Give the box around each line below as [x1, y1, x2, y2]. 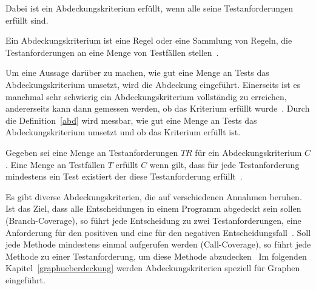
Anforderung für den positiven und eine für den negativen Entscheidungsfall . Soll [5, 226, 311, 238]
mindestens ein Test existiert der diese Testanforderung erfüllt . [5, 170, 243, 183]
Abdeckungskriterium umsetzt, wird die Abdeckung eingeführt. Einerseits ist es [5, 78, 301, 90]
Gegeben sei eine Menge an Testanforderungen [5, 146, 178, 158]
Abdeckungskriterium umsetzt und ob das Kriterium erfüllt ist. [5, 126, 241, 138]
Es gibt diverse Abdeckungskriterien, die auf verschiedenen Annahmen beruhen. [5, 190, 302, 203]
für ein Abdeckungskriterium [195, 146, 302, 158]
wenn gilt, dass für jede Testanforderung [149, 158, 300, 170]
